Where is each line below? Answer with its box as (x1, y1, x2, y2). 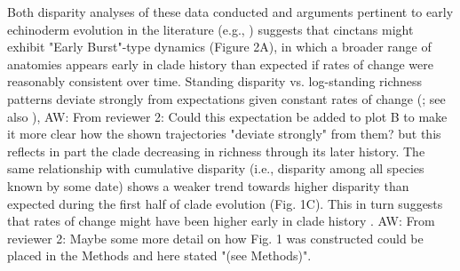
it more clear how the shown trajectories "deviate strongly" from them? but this (7, 124, 441, 143)
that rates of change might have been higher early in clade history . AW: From (7, 211, 435, 230)
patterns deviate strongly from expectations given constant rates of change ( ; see (7, 89, 446, 108)
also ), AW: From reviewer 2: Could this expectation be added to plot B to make (7, 107, 448, 125)
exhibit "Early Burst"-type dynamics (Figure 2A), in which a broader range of (7, 37, 432, 56)
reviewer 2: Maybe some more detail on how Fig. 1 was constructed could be (7, 228, 424, 247)
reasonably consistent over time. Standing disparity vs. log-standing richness (7, 72, 423, 91)
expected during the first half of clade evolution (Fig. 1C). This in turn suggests (7, 194, 443, 212)
